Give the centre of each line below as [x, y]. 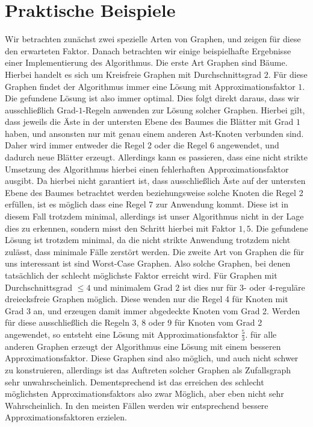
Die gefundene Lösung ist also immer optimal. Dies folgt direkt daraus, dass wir [152, 98]
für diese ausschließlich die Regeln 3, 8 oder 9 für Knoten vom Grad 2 [134, 322]
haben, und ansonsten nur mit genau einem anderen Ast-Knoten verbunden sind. [154, 133]
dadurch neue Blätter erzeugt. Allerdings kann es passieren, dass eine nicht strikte [156, 157]
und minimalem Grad [133, 287]
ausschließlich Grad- [42, 109]
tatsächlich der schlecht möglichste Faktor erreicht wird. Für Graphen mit [141, 275]
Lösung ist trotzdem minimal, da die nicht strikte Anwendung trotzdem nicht [148, 240]
